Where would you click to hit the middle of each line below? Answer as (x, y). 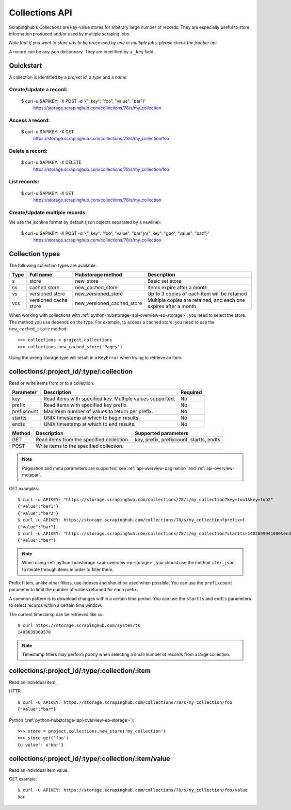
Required (191, 392)
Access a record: (30, 120)
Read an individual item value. (39, 770)
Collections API (40, 13)
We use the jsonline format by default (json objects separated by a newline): (85, 222)
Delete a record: (28, 151)
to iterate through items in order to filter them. (68, 569)
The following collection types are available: (53, 265)
